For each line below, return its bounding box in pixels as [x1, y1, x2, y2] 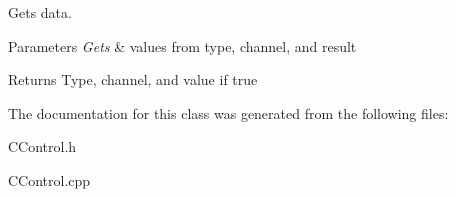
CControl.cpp [8, 169, 91, 190]
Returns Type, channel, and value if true [8, 69, 258, 90]
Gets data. [8, 2, 72, 22]
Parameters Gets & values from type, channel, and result [8, 35, 357, 56]
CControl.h [8, 136, 77, 157]
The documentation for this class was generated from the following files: [8, 102, 449, 123]
